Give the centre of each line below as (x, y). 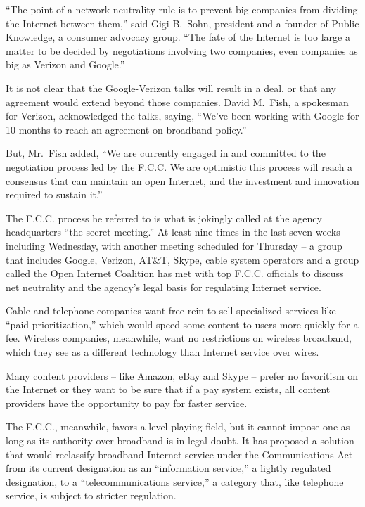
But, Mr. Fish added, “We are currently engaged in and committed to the (166, 153)
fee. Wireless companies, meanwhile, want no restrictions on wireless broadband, (179, 338)
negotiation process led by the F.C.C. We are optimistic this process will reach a (179, 166)
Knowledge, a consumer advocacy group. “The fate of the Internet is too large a (178, 37)
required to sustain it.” (54, 194)
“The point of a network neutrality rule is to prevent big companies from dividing (182, 9)
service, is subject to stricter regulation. (91, 495)
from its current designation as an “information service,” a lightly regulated (168, 468)
